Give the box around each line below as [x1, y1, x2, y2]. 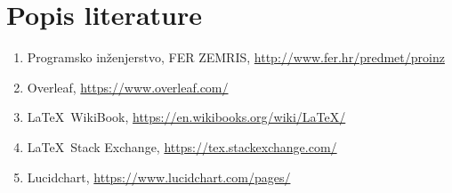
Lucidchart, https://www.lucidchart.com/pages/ [27, 167, 291, 186]
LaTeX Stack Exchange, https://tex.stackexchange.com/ [27, 137, 337, 156]
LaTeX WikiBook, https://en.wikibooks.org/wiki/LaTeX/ [27, 108, 346, 126]
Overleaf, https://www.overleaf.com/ [27, 77, 229, 96]
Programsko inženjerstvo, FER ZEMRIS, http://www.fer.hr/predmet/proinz [27, 48, 445, 67]
